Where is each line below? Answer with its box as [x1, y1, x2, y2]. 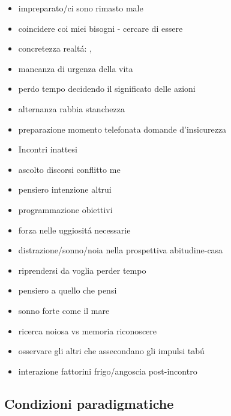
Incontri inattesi [18, 143, 77, 155]
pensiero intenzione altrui [18, 183, 112, 196]
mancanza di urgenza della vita [18, 62, 133, 74]
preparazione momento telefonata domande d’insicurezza [18, 122, 227, 135]
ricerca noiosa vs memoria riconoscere [18, 324, 157, 337]
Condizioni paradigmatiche [4, 394, 174, 412]
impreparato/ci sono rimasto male [18, 2, 143, 14]
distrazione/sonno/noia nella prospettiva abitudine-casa [18, 244, 223, 256]
